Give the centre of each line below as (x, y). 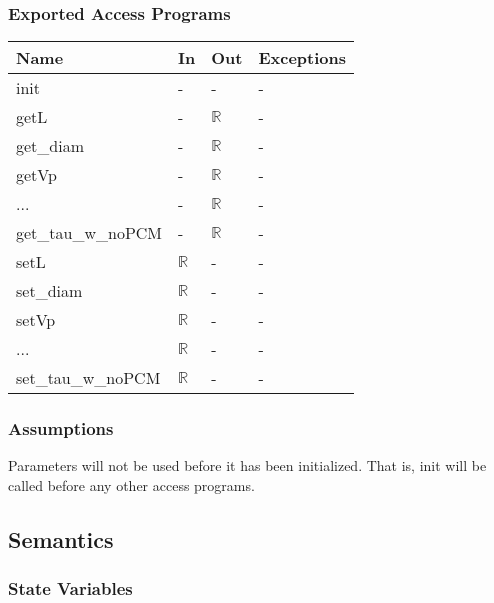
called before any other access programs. (131, 485)
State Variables (70, 588)
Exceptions (302, 58)
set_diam (49, 291)
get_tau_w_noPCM (89, 233)
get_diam (50, 146)
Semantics (61, 539)
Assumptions (61, 428)
